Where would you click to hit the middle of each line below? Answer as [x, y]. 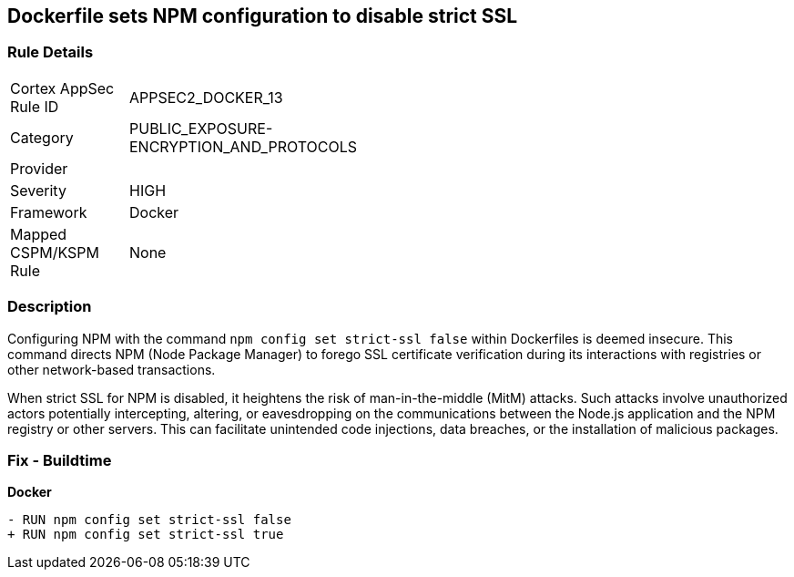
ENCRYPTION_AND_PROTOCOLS [243, 146]
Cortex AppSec [62, 88]
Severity [38, 190]
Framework [49, 212]
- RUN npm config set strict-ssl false [149, 520]
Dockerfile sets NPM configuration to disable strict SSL [263, 16]
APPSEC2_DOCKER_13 [206, 97]
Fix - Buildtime [60, 460]
